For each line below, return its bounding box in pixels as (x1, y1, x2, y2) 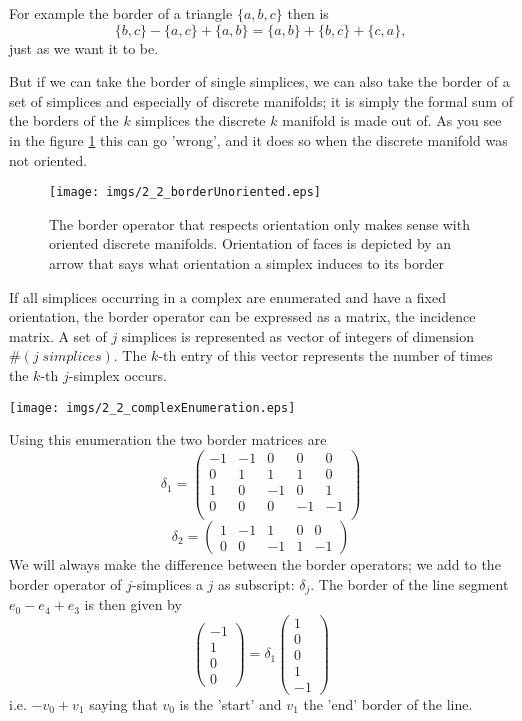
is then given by (84, 594, 182, 615)
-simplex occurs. (68, 364, 167, 385)
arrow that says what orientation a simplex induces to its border (49, 253, 444, 273)
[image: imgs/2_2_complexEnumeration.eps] (9, 400, 296, 415)
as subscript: (218, 573, 295, 594)
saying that (89, 693, 158, 714)
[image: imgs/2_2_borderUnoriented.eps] (49, 185, 322, 200)
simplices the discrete (135, 110, 266, 131)
